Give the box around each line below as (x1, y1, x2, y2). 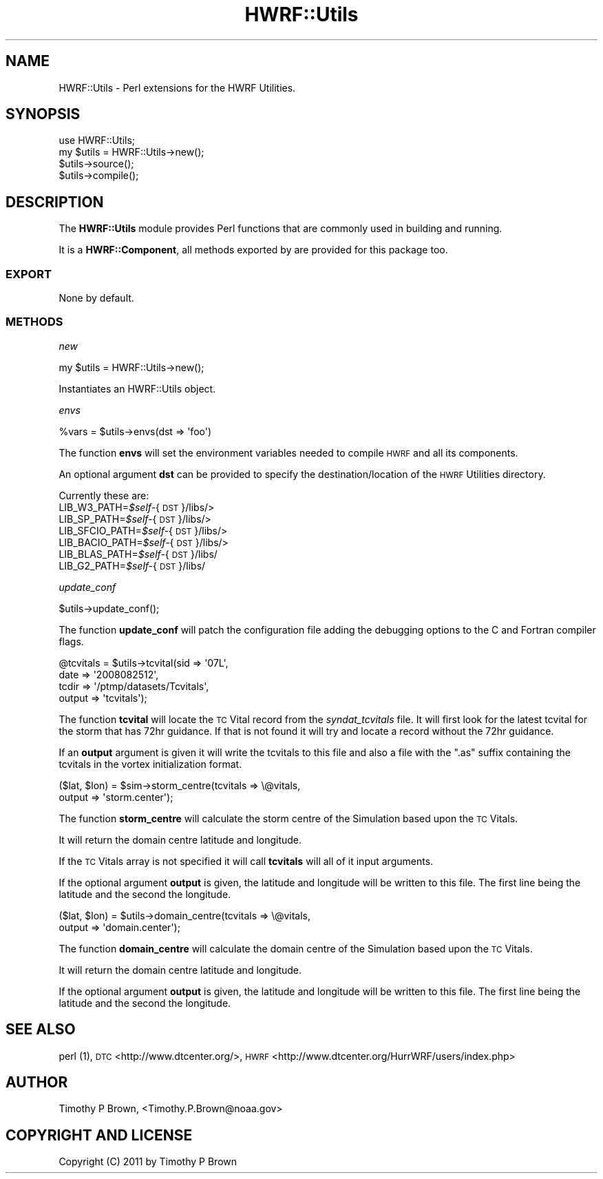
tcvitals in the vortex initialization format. (59, 758, 242, 770)
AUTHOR (6, 1074, 68, 1092)
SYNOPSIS (6, 105, 81, 123)
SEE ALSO (6, 1021, 76, 1039)
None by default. (59, 292, 134, 304)
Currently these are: (59, 489, 149, 501)
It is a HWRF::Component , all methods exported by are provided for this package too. (59, 244, 448, 256)
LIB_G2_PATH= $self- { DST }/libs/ (59, 559, 206, 572)
